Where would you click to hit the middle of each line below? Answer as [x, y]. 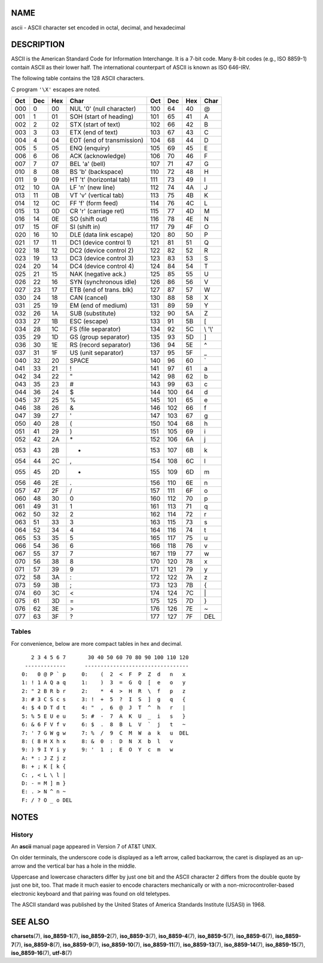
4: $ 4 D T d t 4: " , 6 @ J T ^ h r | [104, 708]
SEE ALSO [30, 922]
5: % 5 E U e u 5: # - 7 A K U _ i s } [104, 716]
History [22, 835]
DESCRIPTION [38, 45]
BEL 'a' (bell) [88, 164]
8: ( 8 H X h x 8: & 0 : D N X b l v [97, 741]
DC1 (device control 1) [100, 242]
